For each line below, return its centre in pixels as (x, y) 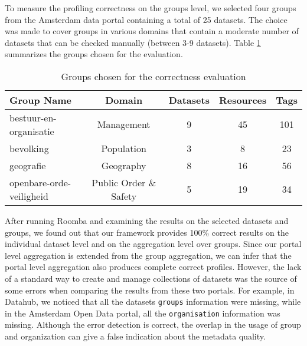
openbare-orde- (40, 182)
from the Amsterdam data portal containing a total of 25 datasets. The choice (146, 19)
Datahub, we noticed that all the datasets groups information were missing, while (153, 301)
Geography (124, 165)
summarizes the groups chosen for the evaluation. (94, 54)
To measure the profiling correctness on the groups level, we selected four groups (151, 8)
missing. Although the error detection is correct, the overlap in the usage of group (153, 324)
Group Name (40, 100)
